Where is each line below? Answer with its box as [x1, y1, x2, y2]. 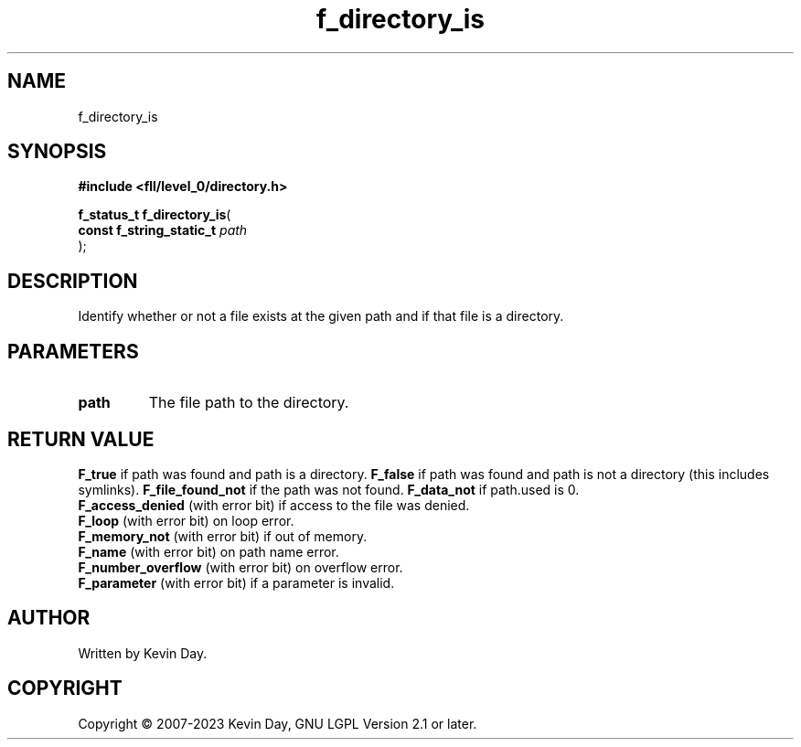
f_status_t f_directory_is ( [78, 207, 231, 223]
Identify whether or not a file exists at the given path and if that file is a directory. [78, 308, 564, 325]
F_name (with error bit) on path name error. [78, 543, 339, 560]
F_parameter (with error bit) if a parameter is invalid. [78, 574, 395, 591]
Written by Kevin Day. [78, 645, 208, 661]
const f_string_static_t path [78, 222, 248, 239]
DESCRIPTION [7, 269, 138, 293]
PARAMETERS [7, 339, 139, 363]
